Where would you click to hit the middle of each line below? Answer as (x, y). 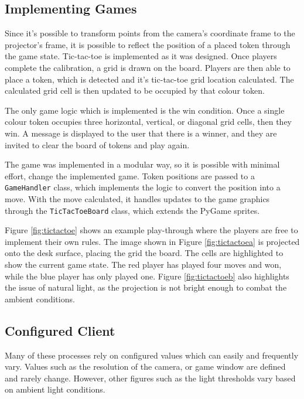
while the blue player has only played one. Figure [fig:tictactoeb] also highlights (147, 276)
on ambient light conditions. (55, 389)
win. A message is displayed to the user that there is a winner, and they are (141, 133)
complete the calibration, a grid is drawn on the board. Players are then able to (148, 67)
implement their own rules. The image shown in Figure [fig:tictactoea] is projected (152, 241)
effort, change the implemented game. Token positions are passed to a (130, 175)
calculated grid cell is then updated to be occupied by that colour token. (135, 91)
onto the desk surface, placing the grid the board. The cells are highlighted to (144, 253)
